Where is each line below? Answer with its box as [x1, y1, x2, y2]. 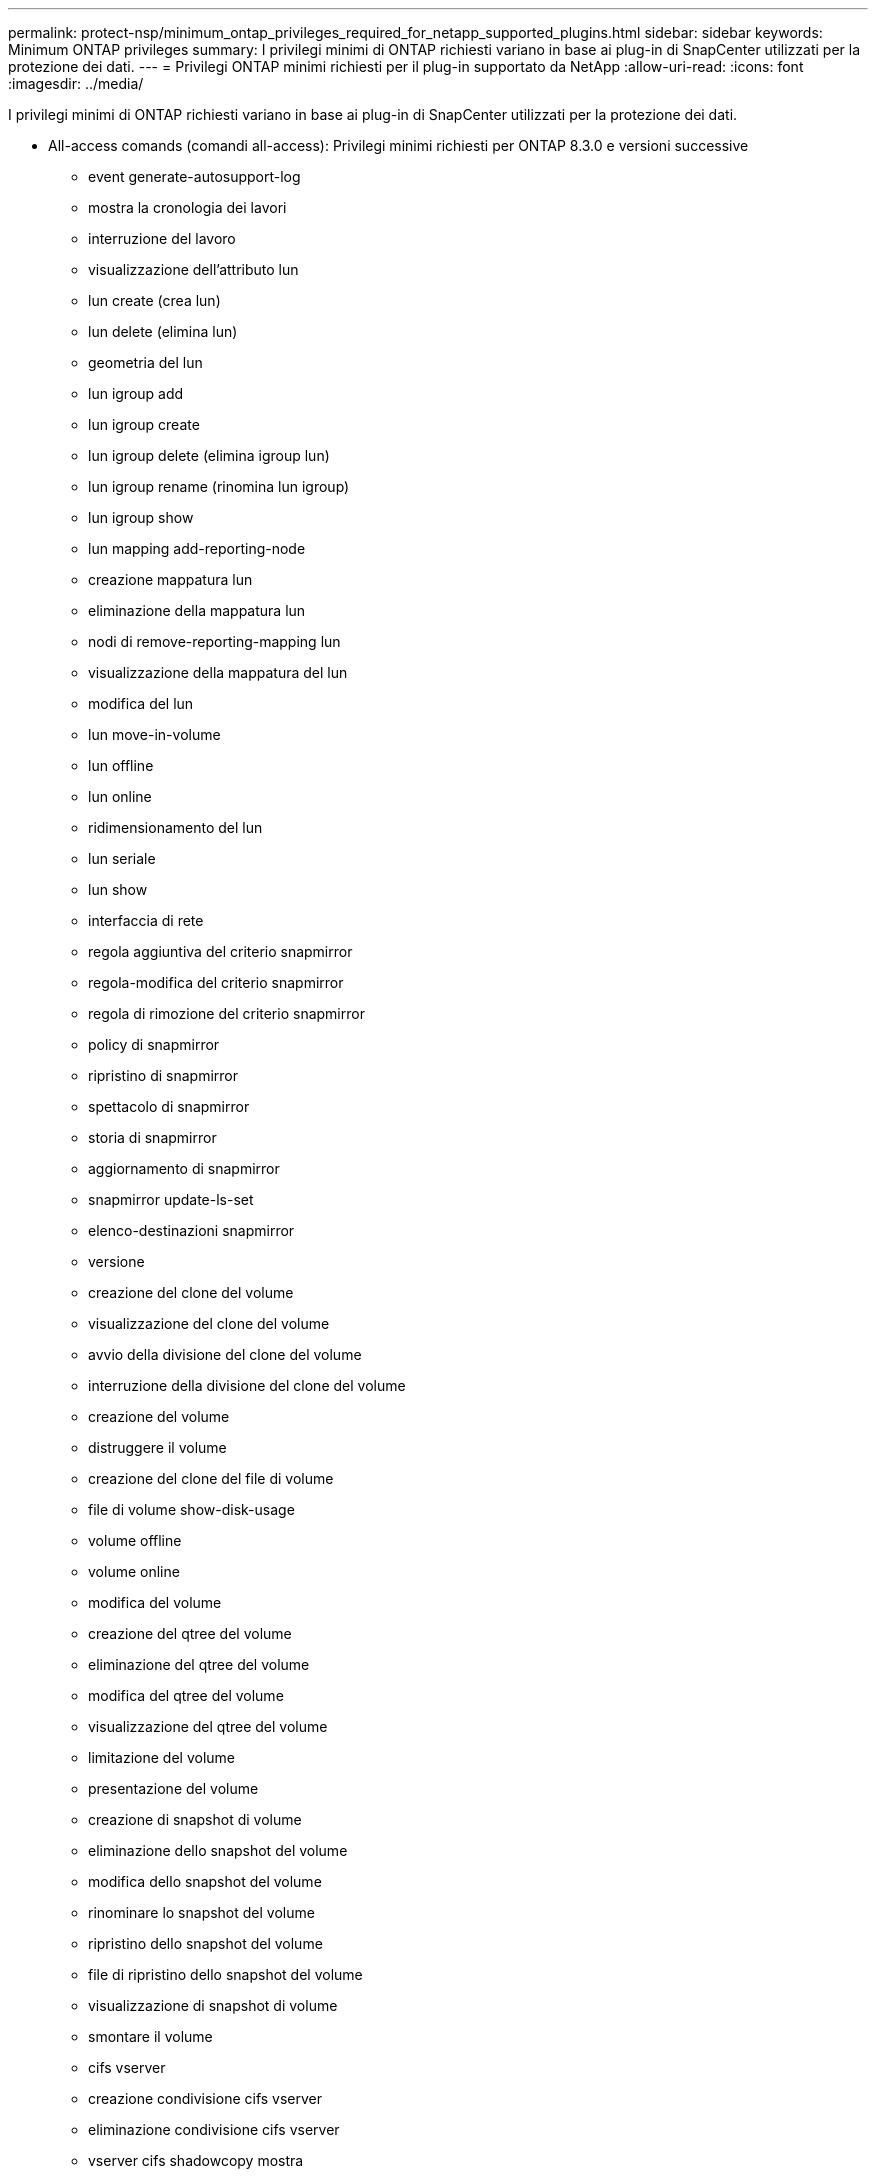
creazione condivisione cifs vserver [88, 2090, 323, 2107]
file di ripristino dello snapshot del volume [88, 1966, 363, 1983]
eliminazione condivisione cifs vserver [88, 2121, 340, 2138]
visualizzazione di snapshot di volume [88, 1997, 338, 2014]
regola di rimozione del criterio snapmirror [88, 1005, 365, 1022]
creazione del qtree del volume [88, 1625, 292, 1642]
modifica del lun [88, 695, 194, 712]
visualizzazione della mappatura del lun [88, 664, 348, 681]
